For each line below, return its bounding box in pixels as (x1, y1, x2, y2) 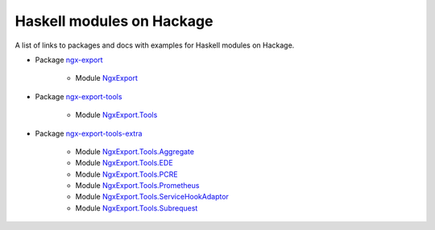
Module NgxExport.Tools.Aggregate (75, 146, 195, 157)
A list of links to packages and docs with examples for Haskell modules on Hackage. (14, 40, 295, 50)
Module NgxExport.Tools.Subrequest (75, 203, 198, 213)
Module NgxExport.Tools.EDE (75, 158, 173, 168)
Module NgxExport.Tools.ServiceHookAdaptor (75, 192, 230, 202)
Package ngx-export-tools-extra (35, 128, 143, 138)
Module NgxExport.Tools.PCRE (75, 169, 178, 179)
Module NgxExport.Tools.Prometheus (75, 181, 200, 190)
